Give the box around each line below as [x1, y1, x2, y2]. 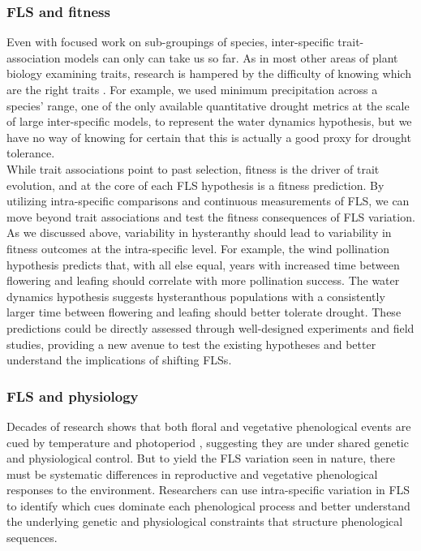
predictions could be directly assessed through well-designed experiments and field [6, 319, 415, 336]
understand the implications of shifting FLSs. [6, 351, 232, 368]
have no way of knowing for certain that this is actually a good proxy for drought [6, 128, 411, 145]
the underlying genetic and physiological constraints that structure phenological [6, 513, 403, 530]
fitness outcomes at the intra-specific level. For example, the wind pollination [6, 239, 389, 256]
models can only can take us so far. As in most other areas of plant [64, 49, 398, 66]
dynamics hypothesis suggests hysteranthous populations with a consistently [6, 287, 385, 304]
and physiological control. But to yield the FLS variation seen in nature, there [6, 450, 395, 467]
